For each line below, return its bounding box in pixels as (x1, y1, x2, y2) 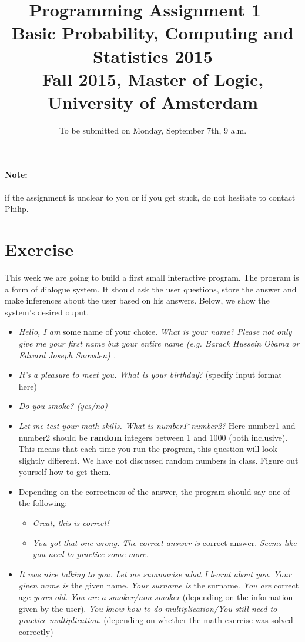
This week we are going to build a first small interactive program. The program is (5, 271, 299, 283)
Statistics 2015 (93, 44, 213, 68)
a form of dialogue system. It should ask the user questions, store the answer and (5, 282, 297, 295)
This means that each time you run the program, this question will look (18, 443, 277, 455)
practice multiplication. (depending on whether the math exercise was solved (18, 614, 293, 626)
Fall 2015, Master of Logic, (42, 66, 264, 91)
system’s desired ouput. (5, 305, 89, 318)
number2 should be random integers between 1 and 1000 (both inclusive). (18, 431, 288, 443)
